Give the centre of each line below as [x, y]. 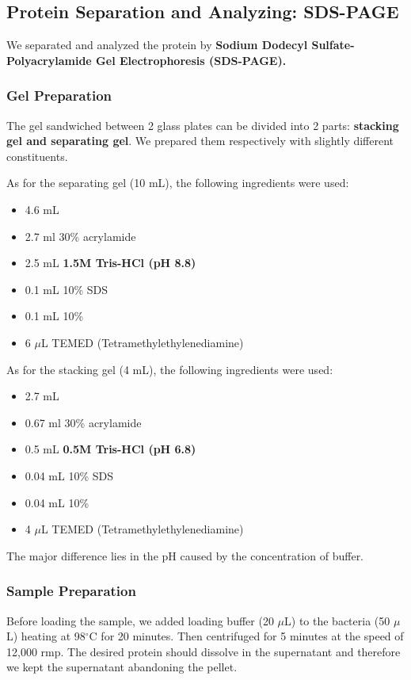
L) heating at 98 [46, 636]
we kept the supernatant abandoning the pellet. [122, 667]
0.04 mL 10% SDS [69, 475]
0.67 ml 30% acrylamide [83, 422]
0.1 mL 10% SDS [67, 289]
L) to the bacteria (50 [337, 620]
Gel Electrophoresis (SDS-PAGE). [191, 60]
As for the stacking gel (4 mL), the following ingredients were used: [170, 369]
